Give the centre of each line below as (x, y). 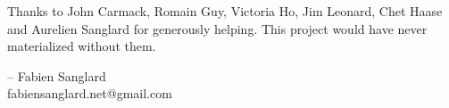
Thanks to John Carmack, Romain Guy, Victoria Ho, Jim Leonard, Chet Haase (225, 11)
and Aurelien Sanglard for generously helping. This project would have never (217, 28)
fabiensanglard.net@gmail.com (90, 93)
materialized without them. (82, 46)
